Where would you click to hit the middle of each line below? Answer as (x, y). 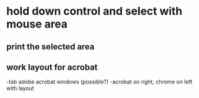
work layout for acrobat (52, 67)
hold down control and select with (94, 11)
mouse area (37, 24)
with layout (20, 88)
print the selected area (51, 47)
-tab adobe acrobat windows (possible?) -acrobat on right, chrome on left (99, 82)
